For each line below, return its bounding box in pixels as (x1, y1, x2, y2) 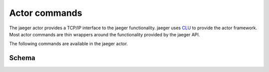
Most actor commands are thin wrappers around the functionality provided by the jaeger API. (9, 31, 200, 37)
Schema (9, 54, 36, 62)
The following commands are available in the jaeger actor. (9, 41, 128, 47)
